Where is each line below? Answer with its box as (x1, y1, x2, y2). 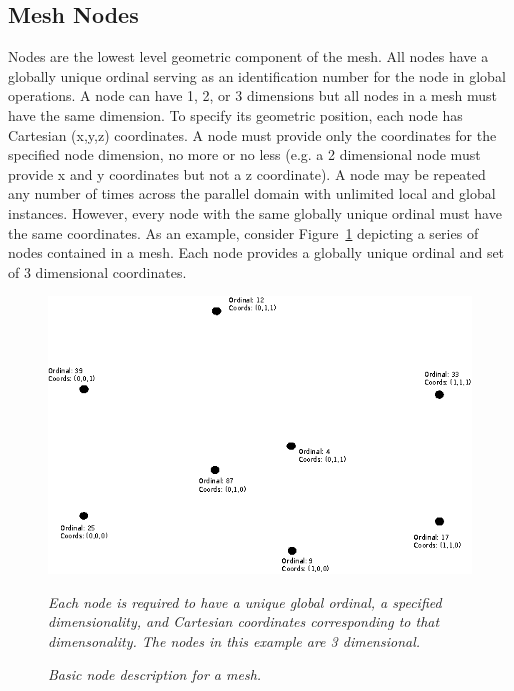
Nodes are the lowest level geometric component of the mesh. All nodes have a (8, 46, 489, 67)
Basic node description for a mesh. (48, 664, 262, 685)
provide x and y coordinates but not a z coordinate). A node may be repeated (8, 163, 486, 184)
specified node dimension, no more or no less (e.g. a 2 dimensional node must (8, 144, 481, 165)
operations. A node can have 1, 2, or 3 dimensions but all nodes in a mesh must (8, 85, 497, 106)
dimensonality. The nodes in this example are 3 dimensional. (48, 630, 421, 651)
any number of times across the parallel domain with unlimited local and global (8, 183, 496, 204)
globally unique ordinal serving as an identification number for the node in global (8, 65, 506, 86)
